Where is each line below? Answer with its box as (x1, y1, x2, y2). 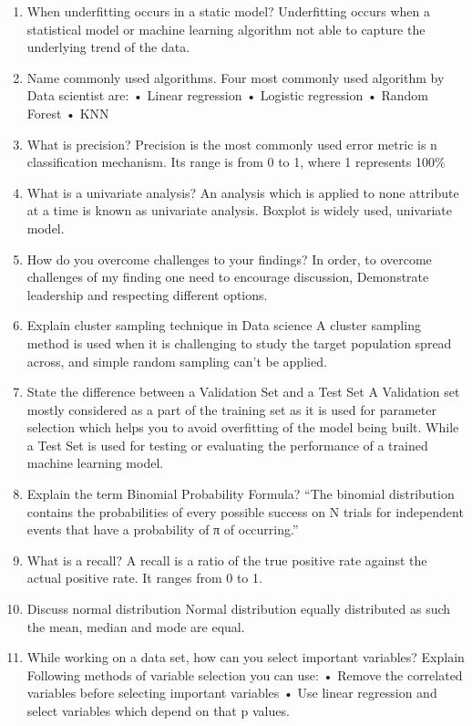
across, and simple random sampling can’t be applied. (26, 351, 327, 370)
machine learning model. (26, 453, 164, 472)
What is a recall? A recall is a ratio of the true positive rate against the (26, 550, 427, 569)
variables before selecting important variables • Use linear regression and (26, 683, 437, 702)
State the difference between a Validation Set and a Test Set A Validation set (26, 382, 460, 401)
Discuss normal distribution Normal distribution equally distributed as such (26, 599, 451, 618)
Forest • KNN (26, 103, 109, 122)
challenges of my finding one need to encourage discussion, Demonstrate (26, 267, 429, 286)
